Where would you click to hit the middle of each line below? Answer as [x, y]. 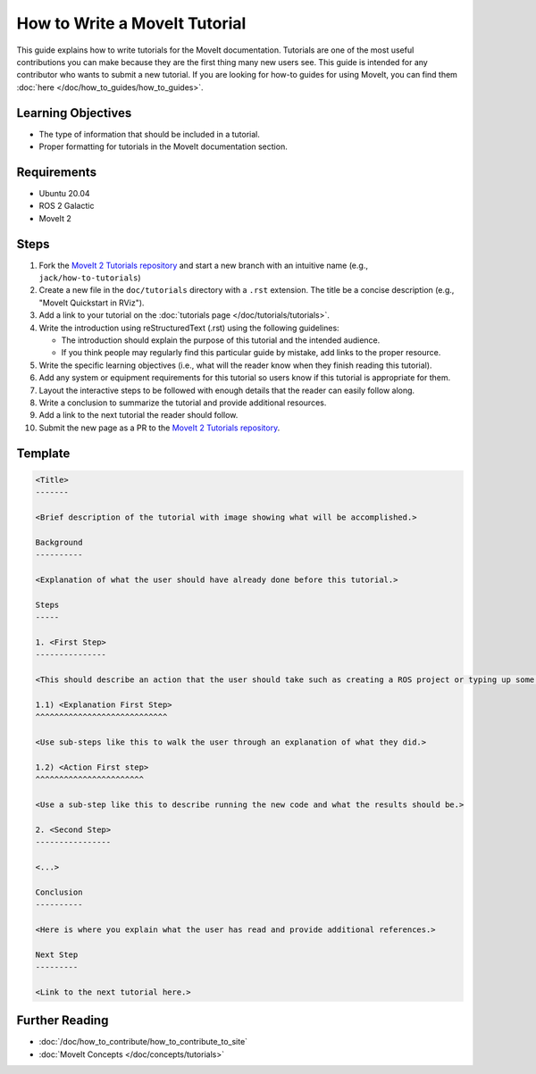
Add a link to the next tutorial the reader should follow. [138, 415]
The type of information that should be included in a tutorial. [150, 134]
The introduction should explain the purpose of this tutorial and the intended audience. [221, 340]
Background [59, 542]
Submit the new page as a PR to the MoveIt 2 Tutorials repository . [159, 428]
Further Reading [63, 1021]
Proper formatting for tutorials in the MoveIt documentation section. [163, 146]
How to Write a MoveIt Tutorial [131, 23]
